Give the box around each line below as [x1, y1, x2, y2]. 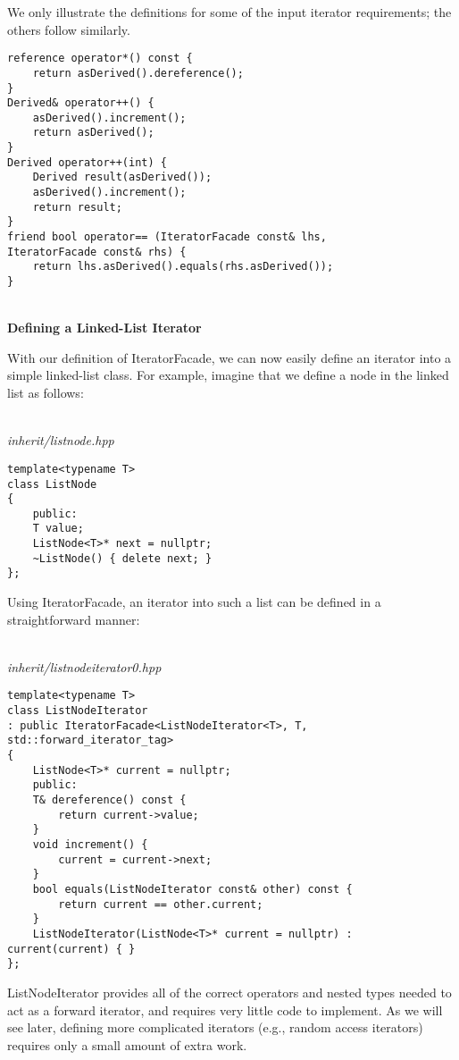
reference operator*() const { [7, 52, 193, 65]
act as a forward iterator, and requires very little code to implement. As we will [7, 1000, 443, 1019]
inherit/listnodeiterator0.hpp [7, 657, 162, 676]
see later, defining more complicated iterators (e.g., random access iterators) [7, 1018, 423, 1037]
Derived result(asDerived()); [32, 171, 213, 184]
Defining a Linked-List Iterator [7, 318, 202, 337]
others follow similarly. [7, 20, 130, 38]
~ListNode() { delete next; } [32, 551, 213, 565]
